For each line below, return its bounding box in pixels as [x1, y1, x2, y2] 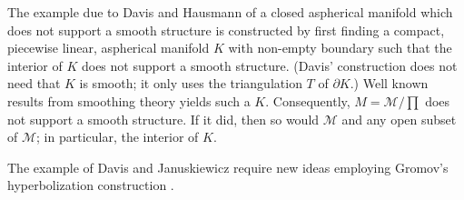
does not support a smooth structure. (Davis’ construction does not [81, 55, 458, 75]
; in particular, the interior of [36, 127, 199, 146]
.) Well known [350, 74, 429, 93]
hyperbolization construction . [7, 175, 174, 195]
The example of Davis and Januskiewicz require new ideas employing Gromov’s [7, 157, 449, 176]
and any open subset [341, 109, 457, 128]
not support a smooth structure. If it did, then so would [7, 109, 320, 128]
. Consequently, [265, 91, 350, 110]
